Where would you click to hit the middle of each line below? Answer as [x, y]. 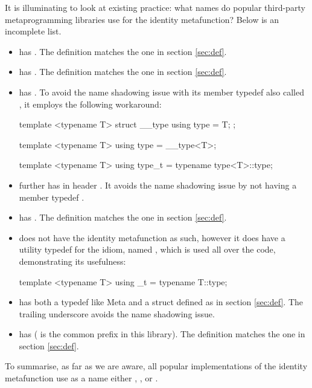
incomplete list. [33, 31]
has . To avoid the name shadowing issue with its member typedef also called [161, 92]
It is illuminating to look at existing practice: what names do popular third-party [155, 7]
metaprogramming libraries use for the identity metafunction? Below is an [142, 19]
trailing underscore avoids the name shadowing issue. [117, 313]
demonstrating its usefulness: [72, 261]
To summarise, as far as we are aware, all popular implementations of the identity [156, 366]
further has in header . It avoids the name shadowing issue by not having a [158, 185]
